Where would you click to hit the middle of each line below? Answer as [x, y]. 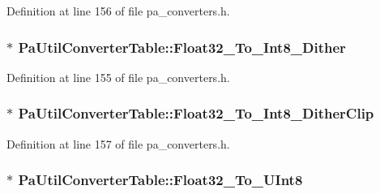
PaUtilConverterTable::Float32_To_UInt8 [160, 180]
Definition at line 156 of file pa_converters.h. [118, 11]
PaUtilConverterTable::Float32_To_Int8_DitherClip [196, 113]
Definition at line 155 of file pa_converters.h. [118, 77]
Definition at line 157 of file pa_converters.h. [118, 143]
